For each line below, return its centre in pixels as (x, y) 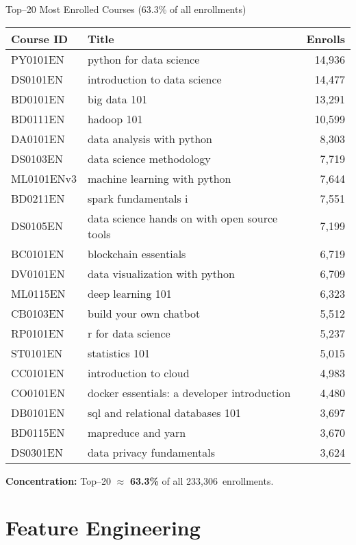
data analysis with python (150, 138)
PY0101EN (38, 59)
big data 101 (118, 99)
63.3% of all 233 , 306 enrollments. (202, 480)
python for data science (144, 59)
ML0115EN (38, 293)
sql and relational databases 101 (164, 412)
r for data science (129, 333)
